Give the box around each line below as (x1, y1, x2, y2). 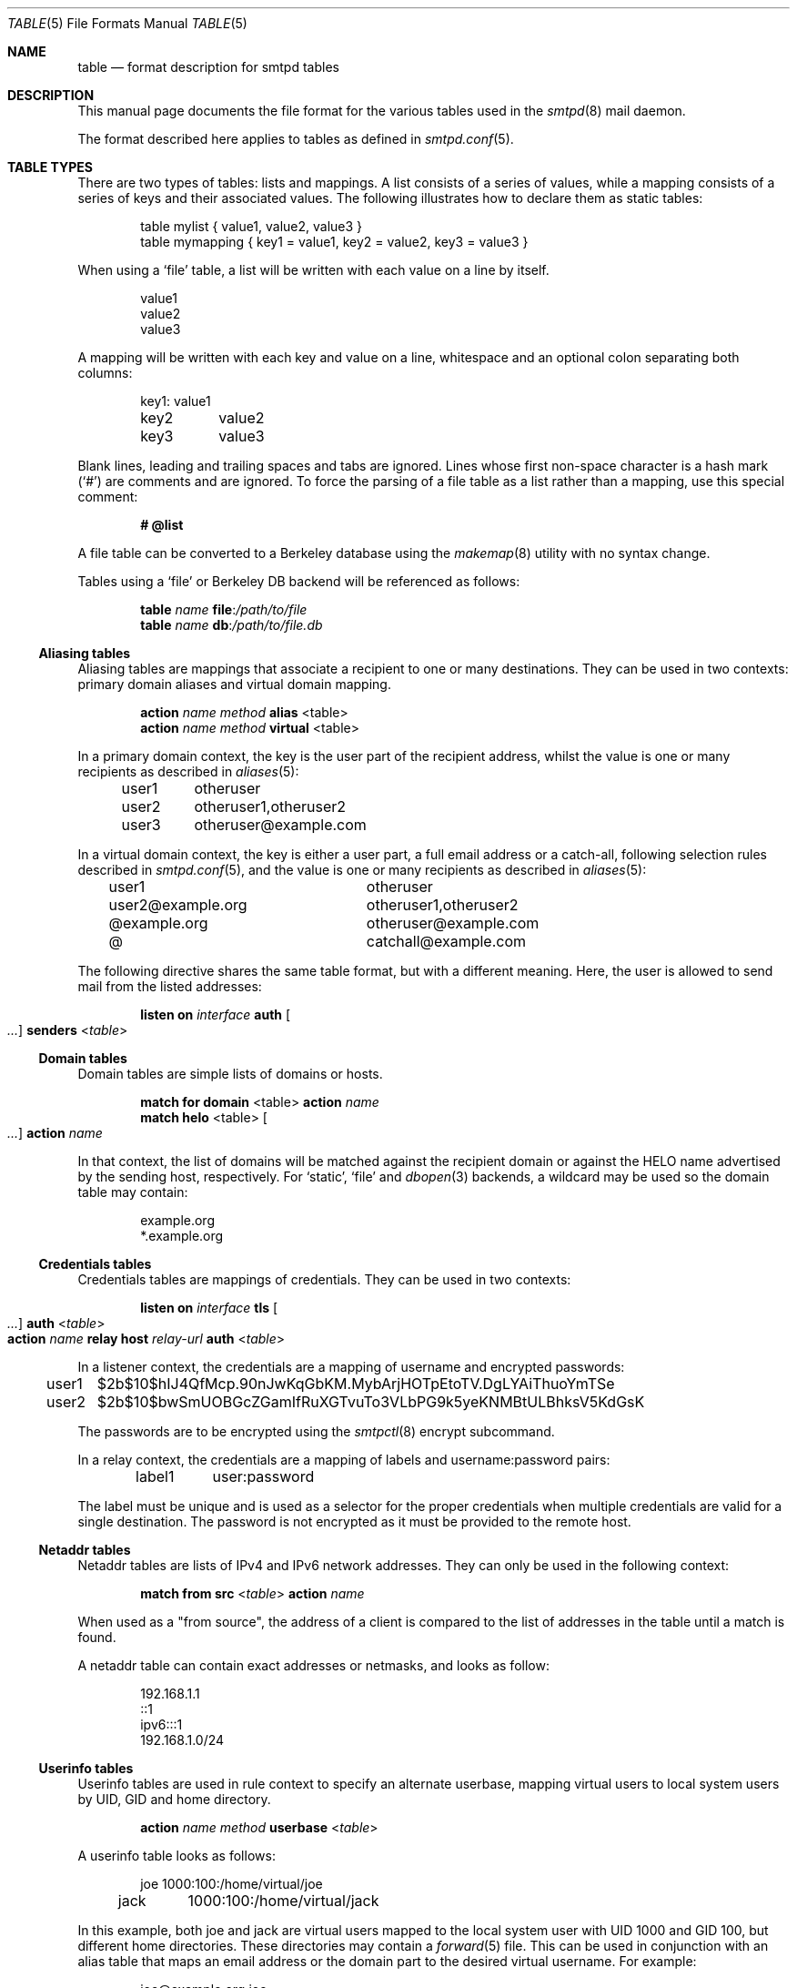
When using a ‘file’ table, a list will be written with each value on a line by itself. (77, 262, 550, 278)
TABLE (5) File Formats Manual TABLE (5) (7, 15, 247, 31)
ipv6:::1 (140, 1717, 183, 1732)
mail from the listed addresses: (77, 979, 262, 994)
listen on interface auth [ (140, 1007, 291, 1022)
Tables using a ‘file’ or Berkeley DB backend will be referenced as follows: (77, 573, 520, 589)
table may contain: (77, 1184, 188, 1200)
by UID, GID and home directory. (77, 1791, 271, 1807)
